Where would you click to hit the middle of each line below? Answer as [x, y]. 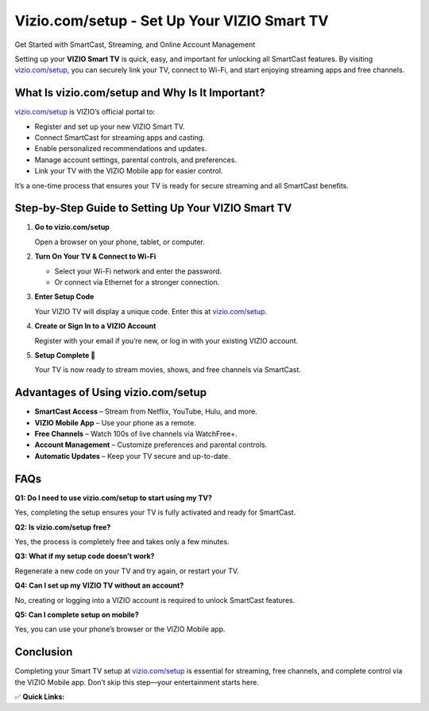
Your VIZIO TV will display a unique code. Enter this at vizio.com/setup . [151, 311]
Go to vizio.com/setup [72, 227]
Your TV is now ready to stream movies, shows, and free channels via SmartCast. [168, 370]
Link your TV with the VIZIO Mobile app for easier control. [129, 171]
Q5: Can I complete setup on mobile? [77, 614]
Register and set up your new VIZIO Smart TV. [110, 126]
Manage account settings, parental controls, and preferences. [136, 160]
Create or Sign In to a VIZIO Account [95, 326]
